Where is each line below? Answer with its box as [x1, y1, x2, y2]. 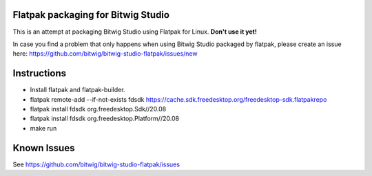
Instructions [12, 67, 67, 79]
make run [30, 124, 57, 132]
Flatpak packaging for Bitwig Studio [12, 9, 170, 21]
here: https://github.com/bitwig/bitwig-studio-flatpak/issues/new [12, 49, 198, 58]
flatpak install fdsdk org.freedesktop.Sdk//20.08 [30, 104, 167, 113]
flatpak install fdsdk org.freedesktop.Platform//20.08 [30, 114, 179, 123]
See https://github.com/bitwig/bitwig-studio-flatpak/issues [12, 160, 180, 168]
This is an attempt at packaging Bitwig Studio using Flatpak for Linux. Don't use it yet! [12, 27, 258, 36]
